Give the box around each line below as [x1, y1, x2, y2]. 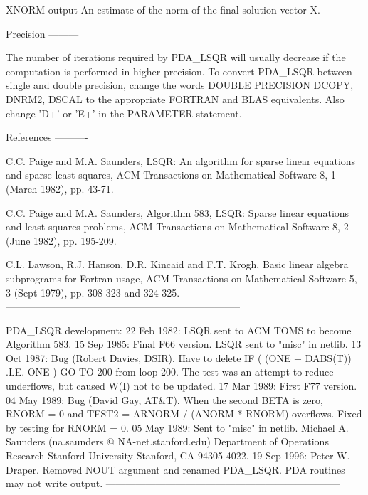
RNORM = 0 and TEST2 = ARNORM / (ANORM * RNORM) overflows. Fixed [6, 406, 362, 421]
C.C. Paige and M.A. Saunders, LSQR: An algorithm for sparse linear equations [6, 153, 356, 168]
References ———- [6, 129, 88, 144]
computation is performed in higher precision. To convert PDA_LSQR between [6, 63, 352, 78]
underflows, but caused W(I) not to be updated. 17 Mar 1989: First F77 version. [6, 378, 357, 393]
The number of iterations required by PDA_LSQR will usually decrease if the [6, 50, 346, 65]
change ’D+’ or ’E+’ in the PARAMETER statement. [6, 105, 242, 120]
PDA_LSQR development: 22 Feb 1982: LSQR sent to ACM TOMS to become [6, 322, 352, 337]
